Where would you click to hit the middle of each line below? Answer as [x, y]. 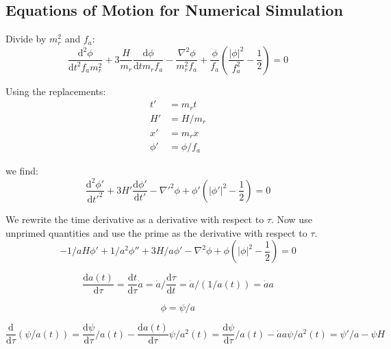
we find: [22, 171]
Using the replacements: [56, 91]
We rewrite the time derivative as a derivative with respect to [135, 219]
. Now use [291, 219]
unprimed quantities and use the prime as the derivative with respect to [156, 232]
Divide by [26, 39]
